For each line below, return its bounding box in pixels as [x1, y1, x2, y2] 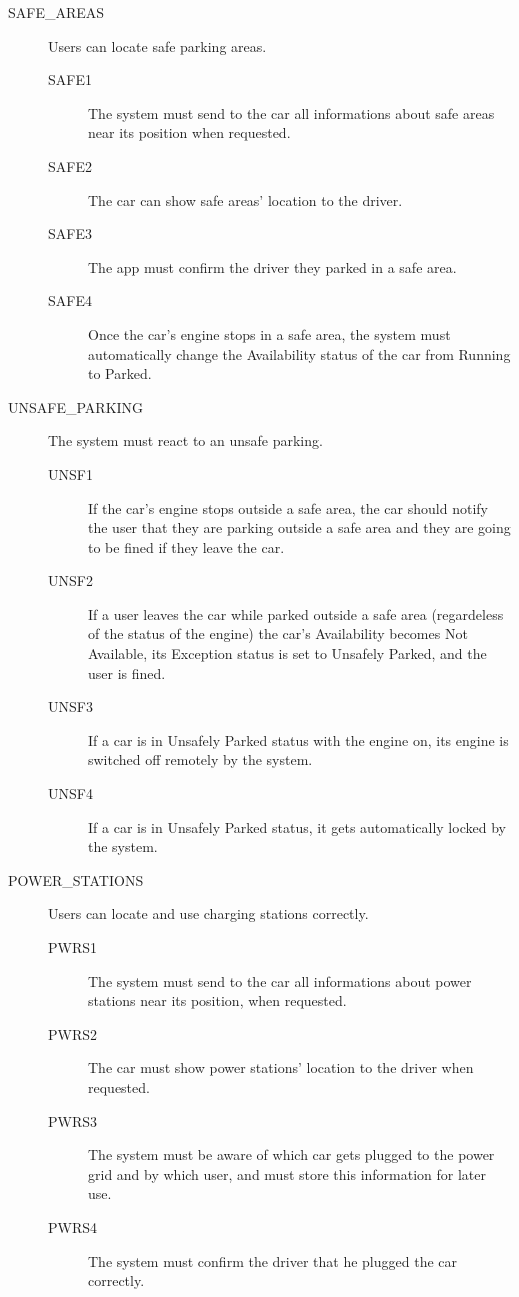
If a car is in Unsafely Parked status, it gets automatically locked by [88, 816, 506, 837]
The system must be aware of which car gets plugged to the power [88, 1144, 495, 1165]
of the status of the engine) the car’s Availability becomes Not [88, 623, 468, 644]
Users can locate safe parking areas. [48, 35, 267, 56]
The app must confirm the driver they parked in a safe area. [88, 256, 457, 277]
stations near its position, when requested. [88, 990, 347, 1011]
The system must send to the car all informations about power [88, 970, 472, 991]
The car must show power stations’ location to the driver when [88, 1057, 474, 1078]
